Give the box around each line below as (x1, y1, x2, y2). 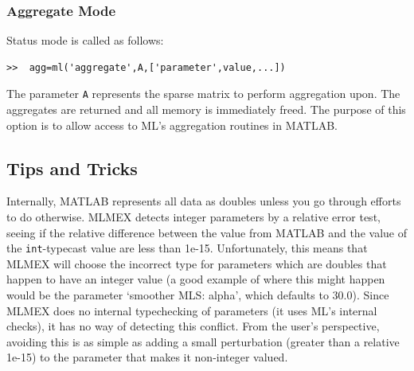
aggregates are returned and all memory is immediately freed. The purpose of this (6, 101, 406, 118)
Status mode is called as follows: (6, 32, 164, 49)
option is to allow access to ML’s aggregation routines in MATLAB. (6, 116, 338, 133)
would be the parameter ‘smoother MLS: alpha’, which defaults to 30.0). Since (6, 287, 389, 303)
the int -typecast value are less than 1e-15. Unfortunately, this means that (6, 240, 368, 256)
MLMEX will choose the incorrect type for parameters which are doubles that (6, 255, 387, 271)
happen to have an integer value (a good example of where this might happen (6, 271, 385, 287)
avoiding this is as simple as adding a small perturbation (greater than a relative (6, 333, 400, 350)
